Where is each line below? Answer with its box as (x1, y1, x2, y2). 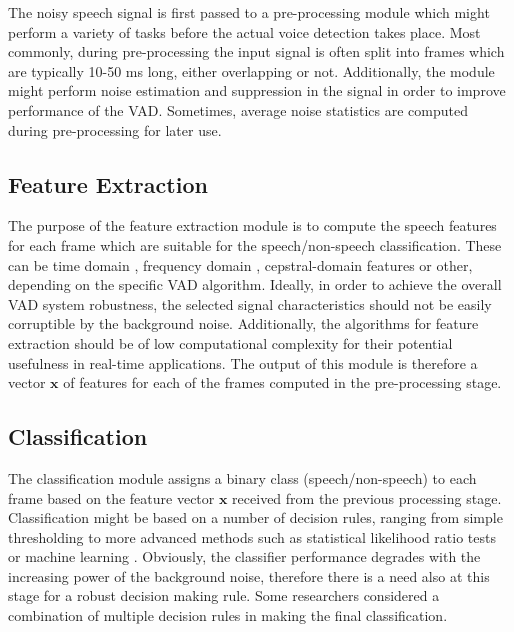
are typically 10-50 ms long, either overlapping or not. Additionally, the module (8, 60, 495, 81)
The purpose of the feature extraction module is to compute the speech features (8, 215, 497, 236)
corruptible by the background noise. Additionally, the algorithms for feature (8, 313, 479, 334)
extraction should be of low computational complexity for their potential (8, 332, 453, 353)
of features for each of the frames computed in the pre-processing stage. (63, 372, 502, 393)
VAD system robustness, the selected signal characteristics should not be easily (8, 293, 492, 314)
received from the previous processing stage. (232, 487, 502, 508)
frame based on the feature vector (8, 487, 215, 508)
